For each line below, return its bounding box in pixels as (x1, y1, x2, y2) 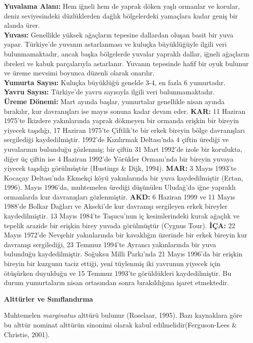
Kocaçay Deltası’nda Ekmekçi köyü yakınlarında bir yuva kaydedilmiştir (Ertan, (4, 172, 243, 182)
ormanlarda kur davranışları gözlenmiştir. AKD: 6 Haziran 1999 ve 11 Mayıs (4, 191, 235, 201)
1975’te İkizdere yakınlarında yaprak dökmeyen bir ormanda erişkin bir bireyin (4, 115, 239, 126)
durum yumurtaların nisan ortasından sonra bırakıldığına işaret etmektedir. (4, 277, 229, 288)
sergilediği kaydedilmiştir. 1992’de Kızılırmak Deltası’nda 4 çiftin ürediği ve (4, 134, 229, 144)
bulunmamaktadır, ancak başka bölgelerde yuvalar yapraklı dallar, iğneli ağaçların (4, 48, 250, 58)
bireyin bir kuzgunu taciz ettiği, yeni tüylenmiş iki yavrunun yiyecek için (4, 258, 221, 269)
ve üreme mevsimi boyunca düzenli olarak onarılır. (4, 68, 155, 78)
